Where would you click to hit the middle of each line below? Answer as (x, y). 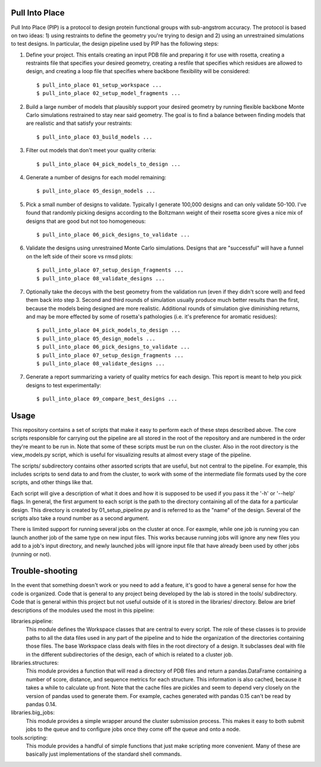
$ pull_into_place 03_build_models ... (95, 137)
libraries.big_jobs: (33, 712)
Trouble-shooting (44, 571)
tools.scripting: (29, 737)
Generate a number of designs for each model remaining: (96, 177)
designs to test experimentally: (63, 385)
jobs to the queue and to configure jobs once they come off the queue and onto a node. (133, 729)
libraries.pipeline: (32, 621)
